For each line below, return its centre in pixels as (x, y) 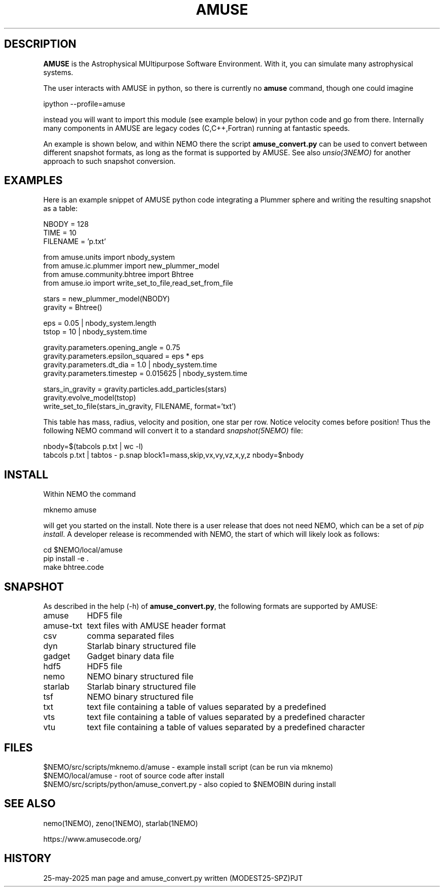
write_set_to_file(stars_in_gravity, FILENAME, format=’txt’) (140, 406)
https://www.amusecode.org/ (92, 839)
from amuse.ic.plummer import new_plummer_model (131, 266)
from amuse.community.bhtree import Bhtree (118, 275)
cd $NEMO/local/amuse (83, 550)
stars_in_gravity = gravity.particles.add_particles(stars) (135, 389)
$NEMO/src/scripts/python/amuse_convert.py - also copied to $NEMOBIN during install (190, 784)
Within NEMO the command (89, 494)
